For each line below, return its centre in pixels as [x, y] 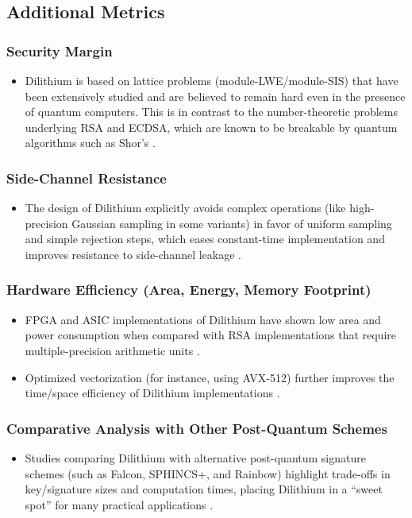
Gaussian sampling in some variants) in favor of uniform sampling [232, 223]
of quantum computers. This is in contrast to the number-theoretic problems [211, 112]
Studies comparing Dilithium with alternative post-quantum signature [195, 457]
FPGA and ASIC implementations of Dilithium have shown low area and [203, 319]
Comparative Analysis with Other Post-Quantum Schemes [197, 428]
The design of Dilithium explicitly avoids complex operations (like [185, 208]
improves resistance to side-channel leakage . [133, 254]
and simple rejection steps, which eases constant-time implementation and [205, 239]
